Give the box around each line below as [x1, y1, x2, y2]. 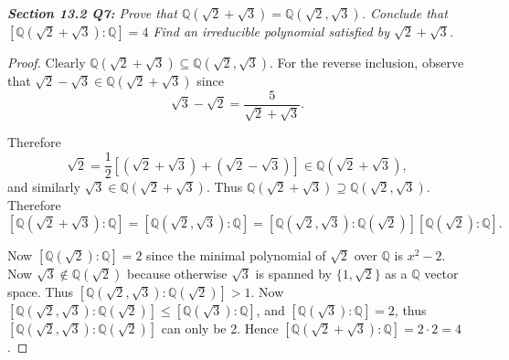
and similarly [7, 177, 80, 196]
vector [424, 263, 459, 282]
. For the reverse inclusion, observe [269, 53, 464, 71]
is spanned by [255, 263, 332, 282]
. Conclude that [361, 4, 448, 22]
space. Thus [7, 281, 74, 301]
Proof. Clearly [7, 53, 86, 71]
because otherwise [127, 263, 228, 282]
